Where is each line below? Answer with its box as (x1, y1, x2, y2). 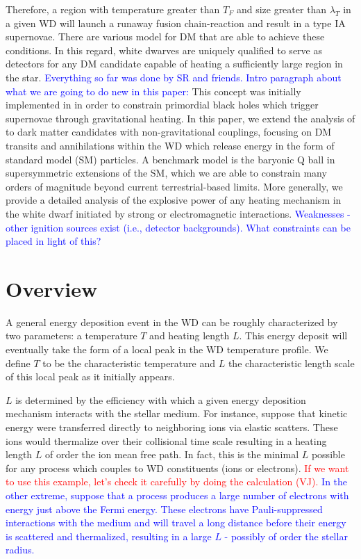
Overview (6, 274, 98, 302)
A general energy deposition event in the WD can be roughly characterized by (6, 314, 338, 329)
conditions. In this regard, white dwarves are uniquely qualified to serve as (6, 42, 322, 57)
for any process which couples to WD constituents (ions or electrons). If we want (6, 460, 349, 475)
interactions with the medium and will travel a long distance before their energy (6, 515, 346, 530)
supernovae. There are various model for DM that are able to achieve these (6, 29, 325, 44)
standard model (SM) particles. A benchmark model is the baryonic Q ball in (6, 152, 335, 166)
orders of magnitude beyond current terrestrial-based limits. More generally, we (6, 179, 343, 193)
